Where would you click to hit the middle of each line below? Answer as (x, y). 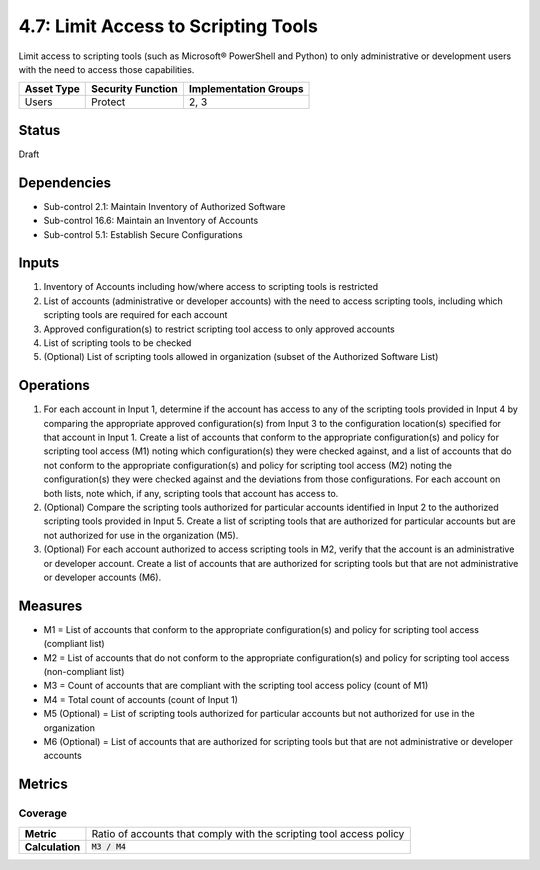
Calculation (52, 847)
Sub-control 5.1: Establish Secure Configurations (143, 234)
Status (39, 130)
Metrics (43, 784)
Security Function (135, 89)
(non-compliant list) (84, 672)
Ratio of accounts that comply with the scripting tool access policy (248, 833)
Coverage (43, 813)
